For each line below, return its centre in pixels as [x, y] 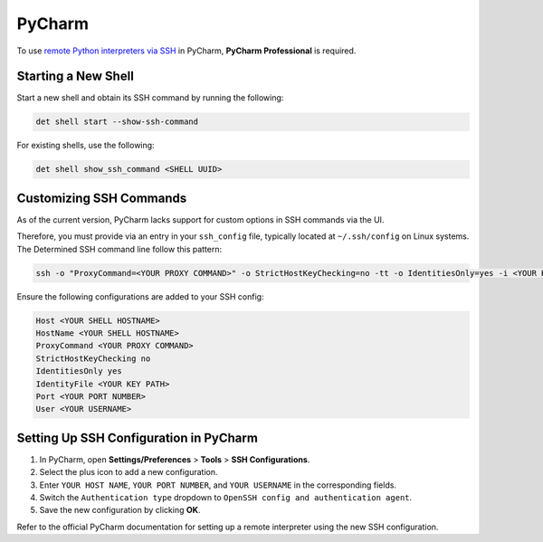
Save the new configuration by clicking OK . [120, 510]
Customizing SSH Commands [102, 198]
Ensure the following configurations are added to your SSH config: [140, 296]
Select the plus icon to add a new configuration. [129, 472]
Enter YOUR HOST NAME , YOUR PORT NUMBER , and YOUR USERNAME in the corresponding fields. [218, 485]
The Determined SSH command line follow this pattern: [119, 249]
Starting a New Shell [76, 76]
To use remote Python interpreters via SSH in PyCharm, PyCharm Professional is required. [186, 51]
